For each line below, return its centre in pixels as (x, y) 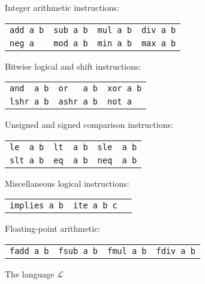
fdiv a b (176, 251)
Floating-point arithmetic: (53, 228)
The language (30, 273)
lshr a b (29, 102)
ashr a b (78, 102)
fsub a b (78, 251)
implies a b (37, 206)
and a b (29, 89)
